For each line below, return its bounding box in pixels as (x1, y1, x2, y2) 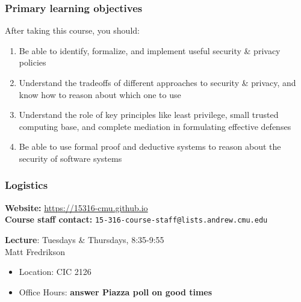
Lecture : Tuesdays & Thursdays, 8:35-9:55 (5, 233, 164, 246)
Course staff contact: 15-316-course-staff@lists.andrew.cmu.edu (5, 213, 268, 226)
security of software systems (19, 152, 122, 164)
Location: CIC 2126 (19, 265, 92, 278)
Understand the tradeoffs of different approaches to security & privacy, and (19, 76, 296, 88)
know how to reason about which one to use (19, 88, 181, 100)
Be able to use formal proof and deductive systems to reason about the (19, 140, 281, 153)
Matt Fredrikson (5, 245, 65, 257)
